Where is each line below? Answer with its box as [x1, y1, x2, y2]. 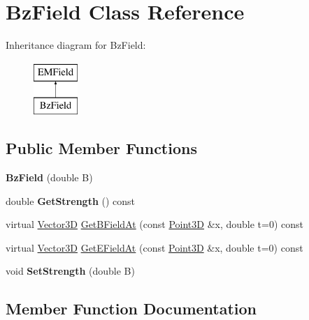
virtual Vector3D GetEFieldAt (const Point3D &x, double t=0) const [6, 240, 303, 254]
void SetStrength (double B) [6, 264, 135, 278]
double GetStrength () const [6, 193, 136, 208]
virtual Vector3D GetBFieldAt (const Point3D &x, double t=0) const [6, 217, 304, 231]
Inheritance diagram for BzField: [6, 38, 146, 52]
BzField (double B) [6, 170, 93, 185]
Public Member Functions [6, 137, 197, 159]
